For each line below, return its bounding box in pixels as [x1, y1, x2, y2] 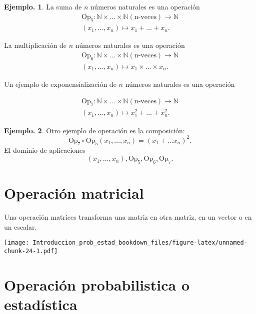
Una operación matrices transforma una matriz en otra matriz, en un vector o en [4, 212, 252, 222]
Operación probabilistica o [4, 274, 190, 295]
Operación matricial [4, 183, 144, 203]
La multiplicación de [4, 40, 67, 50]
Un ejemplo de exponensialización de [4, 78, 116, 89]
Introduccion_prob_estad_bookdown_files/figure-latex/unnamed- [32, 239, 247, 247]
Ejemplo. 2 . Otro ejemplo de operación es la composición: [4, 125, 185, 135]
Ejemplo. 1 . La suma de [4, 1, 82, 11]
